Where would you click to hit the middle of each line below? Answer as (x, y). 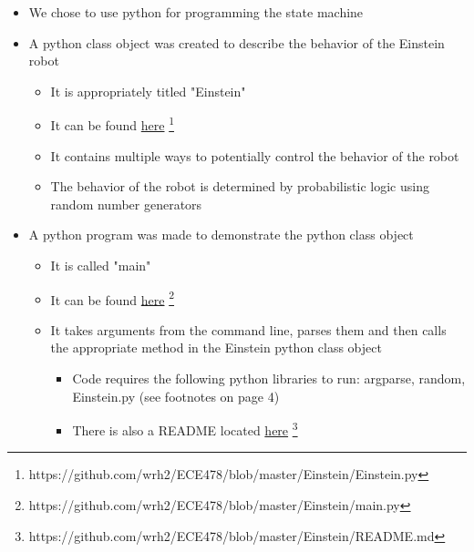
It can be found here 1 (113, 124)
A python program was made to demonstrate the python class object (221, 235)
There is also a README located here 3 (185, 429)
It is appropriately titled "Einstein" (148, 91)
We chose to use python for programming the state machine (196, 12)
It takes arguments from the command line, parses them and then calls (248, 329)
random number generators (126, 204)
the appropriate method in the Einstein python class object (216, 348)
